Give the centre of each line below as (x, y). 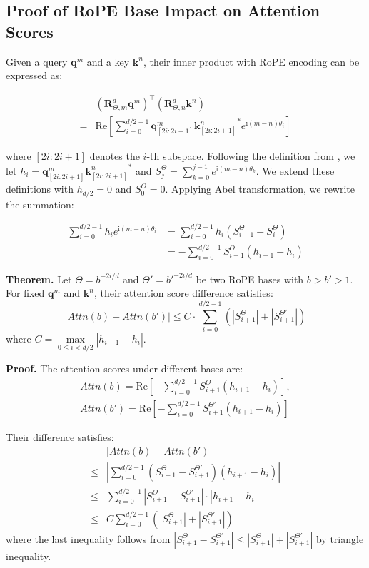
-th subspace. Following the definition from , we (251, 156)
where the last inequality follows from (88, 538)
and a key (108, 61)
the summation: (40, 204)
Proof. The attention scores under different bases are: (125, 369)
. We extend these (295, 170)
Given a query (37, 61)
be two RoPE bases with (250, 279)
